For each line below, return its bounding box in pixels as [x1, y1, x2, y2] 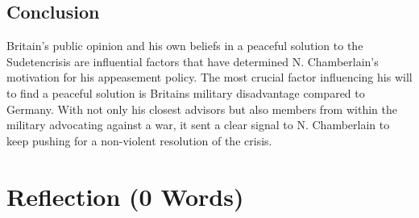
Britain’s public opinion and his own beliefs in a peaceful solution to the [6, 37, 363, 54]
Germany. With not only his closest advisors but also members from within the [6, 100, 397, 117]
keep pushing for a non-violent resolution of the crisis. [6, 132, 272, 149]
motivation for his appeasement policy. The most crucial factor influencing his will [6, 69, 413, 86]
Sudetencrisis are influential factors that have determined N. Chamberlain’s [6, 52, 379, 69]
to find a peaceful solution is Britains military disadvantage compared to [6, 84, 365, 101]
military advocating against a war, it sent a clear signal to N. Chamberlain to [6, 116, 390, 133]
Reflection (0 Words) [6, 179, 244, 212]
